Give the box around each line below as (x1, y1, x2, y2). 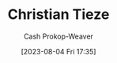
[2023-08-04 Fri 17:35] (21, 46, 96, 56)
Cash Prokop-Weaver (23, 31, 94, 41)
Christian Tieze (7, 6, 110, 24)
